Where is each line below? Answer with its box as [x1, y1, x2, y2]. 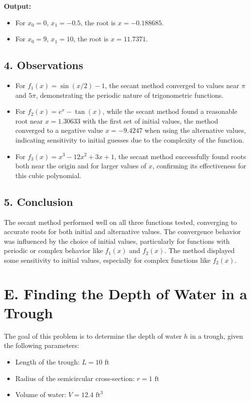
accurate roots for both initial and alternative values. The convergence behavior [4, 226, 241, 237]
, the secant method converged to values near [105, 80, 239, 90]
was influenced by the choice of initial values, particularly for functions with [4, 236, 230, 246]
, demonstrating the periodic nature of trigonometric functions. [36, 90, 224, 100]
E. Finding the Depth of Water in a [4, 283, 248, 303]
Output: [4, 1, 31, 11]
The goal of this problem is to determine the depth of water [4, 330, 182, 341]
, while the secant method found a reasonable [102, 106, 237, 116]
